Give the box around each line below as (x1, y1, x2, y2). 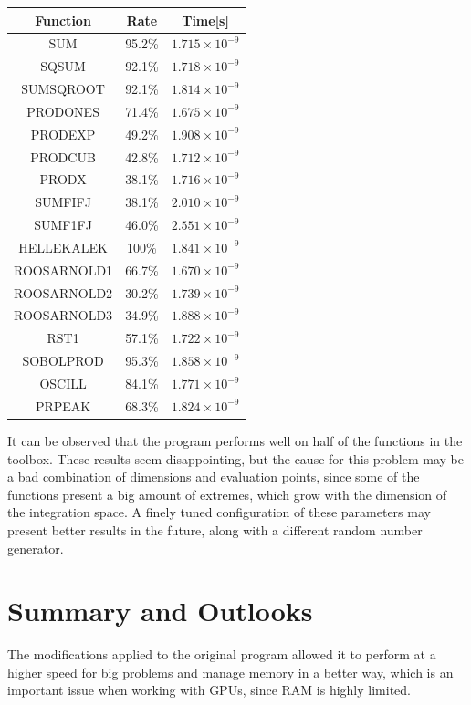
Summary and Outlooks (7, 592, 313, 629)
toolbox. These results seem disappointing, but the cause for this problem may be (7, 449, 464, 468)
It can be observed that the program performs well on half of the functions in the (7, 430, 463, 450)
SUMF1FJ (34, 215, 92, 234)
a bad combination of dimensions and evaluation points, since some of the (7, 467, 420, 486)
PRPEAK (35, 396, 91, 415)
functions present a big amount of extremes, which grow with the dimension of (7, 484, 447, 503)
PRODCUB (30, 147, 96, 166)
